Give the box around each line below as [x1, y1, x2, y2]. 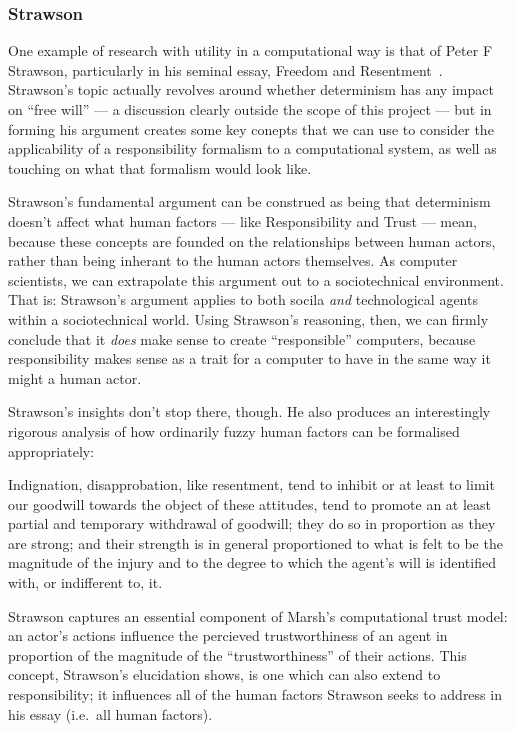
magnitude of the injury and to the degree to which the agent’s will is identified [8, 552, 496, 573]
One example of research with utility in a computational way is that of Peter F [8, 40, 493, 61]
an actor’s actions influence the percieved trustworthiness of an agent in [8, 625, 448, 646]
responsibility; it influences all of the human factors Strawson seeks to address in [8, 684, 502, 705]
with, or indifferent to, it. [8, 572, 163, 593]
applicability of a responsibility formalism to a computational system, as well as [8, 138, 497, 159]
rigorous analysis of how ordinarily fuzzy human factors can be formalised [8, 420, 460, 441]
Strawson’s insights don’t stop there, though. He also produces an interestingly [8, 401, 491, 422]
